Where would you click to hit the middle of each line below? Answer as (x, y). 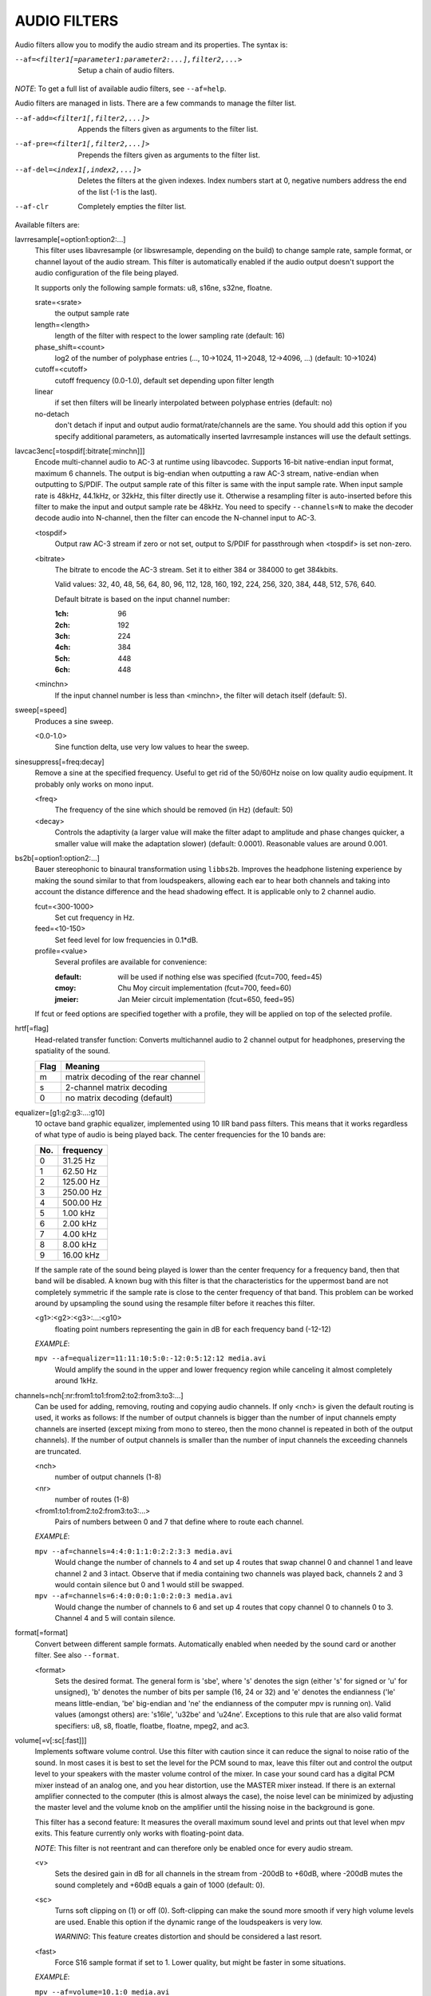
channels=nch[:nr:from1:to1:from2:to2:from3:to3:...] (99, 1395)
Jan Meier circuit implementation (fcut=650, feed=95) (206, 999)
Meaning (82, 1066)
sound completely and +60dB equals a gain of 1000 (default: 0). (160, 1885)
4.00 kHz (80, 1234)
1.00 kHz (79, 1213)
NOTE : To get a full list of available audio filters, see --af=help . (121, 89)
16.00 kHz (81, 1255)
